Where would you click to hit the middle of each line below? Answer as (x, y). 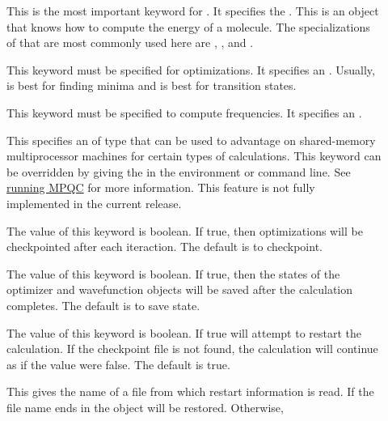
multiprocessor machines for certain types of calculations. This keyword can (194, 156)
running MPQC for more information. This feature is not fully (161, 187)
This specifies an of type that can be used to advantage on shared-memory (191, 140)
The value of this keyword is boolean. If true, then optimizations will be (185, 230)
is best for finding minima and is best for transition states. (152, 85)
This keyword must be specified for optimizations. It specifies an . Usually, (191, 69)
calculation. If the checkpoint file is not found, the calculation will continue (192, 349)
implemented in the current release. (94, 203)
